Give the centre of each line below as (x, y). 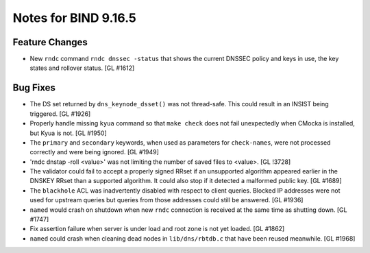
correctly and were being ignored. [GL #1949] (94, 152)
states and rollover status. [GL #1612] (82, 68)
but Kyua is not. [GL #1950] (68, 133)
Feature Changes (50, 42)
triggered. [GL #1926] (60, 114)
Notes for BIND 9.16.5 (75, 18)
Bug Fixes (34, 88)
